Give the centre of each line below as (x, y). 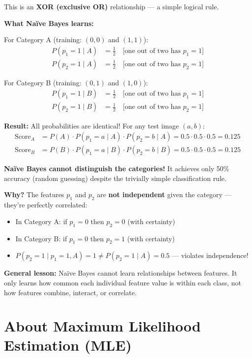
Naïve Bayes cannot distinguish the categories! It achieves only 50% (117, 168)
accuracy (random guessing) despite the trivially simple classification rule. (115, 178)
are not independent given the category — (164, 194)
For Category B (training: (43, 82)
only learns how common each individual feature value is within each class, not (123, 282)
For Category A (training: (43, 39)
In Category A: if (41, 221)
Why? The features (34, 194)
